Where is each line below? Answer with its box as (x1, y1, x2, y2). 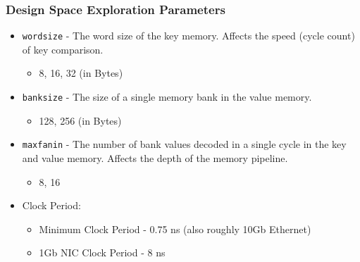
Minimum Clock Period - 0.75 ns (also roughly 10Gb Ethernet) (39, 221, 311, 236)
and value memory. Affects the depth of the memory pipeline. (22, 150, 288, 165)
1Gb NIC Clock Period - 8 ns (39, 245, 166, 260)
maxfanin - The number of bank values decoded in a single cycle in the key (22, 137, 347, 151)
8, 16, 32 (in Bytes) (39, 65, 123, 80)
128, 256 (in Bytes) (39, 113, 122, 127)
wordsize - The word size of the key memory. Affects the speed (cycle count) (22, 28, 355, 43)
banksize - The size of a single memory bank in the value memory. (22, 89, 312, 104)
